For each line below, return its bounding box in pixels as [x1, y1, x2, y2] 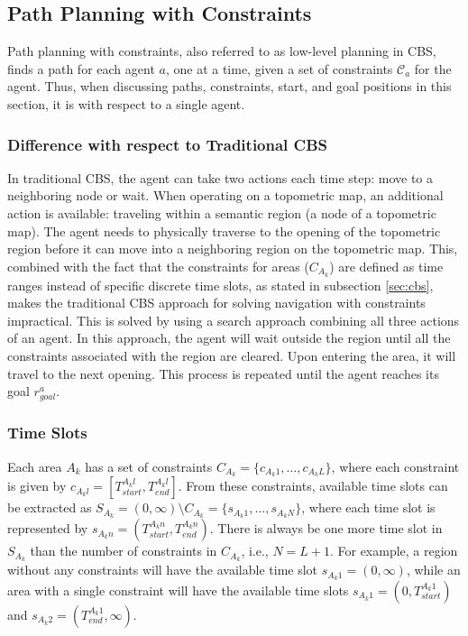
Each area [7, 456, 62, 475]
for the [414, 59, 452, 78]
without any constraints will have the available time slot [7, 560, 318, 579]
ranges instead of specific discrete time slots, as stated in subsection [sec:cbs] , [7, 275, 434, 294]
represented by [7, 519, 88, 538]
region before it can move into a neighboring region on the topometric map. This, [7, 239, 458, 258]
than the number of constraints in [30, 541, 217, 560]
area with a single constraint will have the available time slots [7, 581, 349, 599]
